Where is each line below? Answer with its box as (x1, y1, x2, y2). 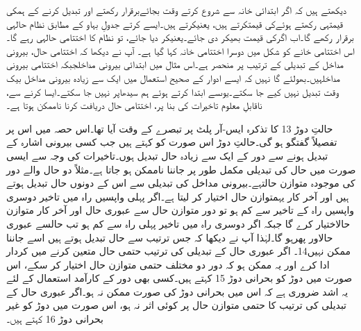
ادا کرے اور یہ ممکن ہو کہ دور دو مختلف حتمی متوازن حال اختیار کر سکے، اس (6, 257, 330, 271)
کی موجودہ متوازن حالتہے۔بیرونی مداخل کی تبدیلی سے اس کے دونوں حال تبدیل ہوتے (6, 176, 355, 190)
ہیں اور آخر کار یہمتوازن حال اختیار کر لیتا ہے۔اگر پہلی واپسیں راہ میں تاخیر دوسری (6, 189, 349, 203)
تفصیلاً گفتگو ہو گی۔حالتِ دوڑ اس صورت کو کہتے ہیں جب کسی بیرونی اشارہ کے (6, 135, 337, 149)
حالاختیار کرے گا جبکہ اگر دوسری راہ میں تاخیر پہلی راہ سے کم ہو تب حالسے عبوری (6, 216, 351, 230)
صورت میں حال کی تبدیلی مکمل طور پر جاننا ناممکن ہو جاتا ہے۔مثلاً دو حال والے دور (6, 162, 356, 176)
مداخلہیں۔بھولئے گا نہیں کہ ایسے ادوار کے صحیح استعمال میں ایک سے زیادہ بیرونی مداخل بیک (6, 70, 340, 85)
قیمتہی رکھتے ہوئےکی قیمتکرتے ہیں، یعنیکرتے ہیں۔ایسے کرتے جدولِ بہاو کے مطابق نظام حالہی (6, 16, 344, 31)
